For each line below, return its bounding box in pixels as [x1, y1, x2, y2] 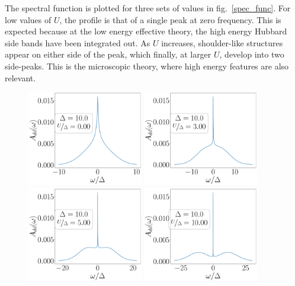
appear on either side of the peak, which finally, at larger [5, 48, 211, 61]
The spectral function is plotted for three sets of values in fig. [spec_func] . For [5, 2, 291, 14]
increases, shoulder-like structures [161, 36, 283, 49]
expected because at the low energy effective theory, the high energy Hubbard [5, 25, 287, 37]
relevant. [5, 71, 36, 84]
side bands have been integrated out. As [5, 36, 150, 49]
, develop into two [219, 48, 284, 61]
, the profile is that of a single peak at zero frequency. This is [59, 13, 281, 26]
